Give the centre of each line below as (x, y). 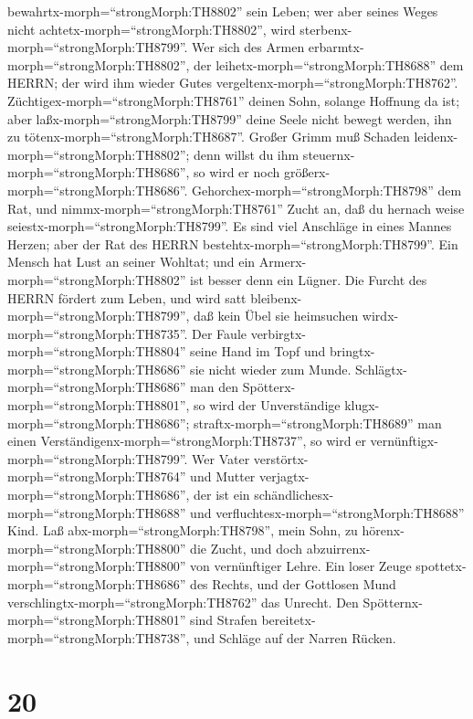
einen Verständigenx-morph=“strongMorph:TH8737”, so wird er (187, 441)
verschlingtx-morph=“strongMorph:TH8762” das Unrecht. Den (183, 602)
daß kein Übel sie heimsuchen (276, 316)
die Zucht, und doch (247, 548)
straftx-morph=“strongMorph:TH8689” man (318, 423)
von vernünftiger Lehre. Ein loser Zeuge (301, 566)
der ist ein (222, 495)
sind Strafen (224, 620)
